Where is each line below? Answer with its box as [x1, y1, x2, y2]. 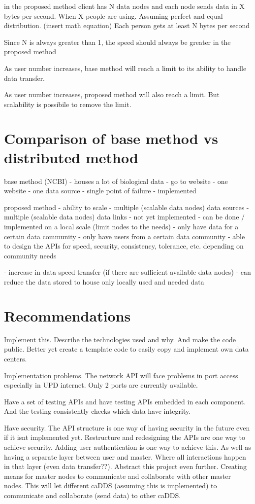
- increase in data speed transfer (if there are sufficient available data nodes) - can [4, 267, 251, 277]
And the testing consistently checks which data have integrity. [4, 406, 191, 416]
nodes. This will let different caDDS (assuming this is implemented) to [4, 480, 217, 491]
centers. [4, 353, 27, 363]
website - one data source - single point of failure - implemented [4, 185, 196, 196]
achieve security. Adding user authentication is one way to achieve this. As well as [4, 442, 251, 452]
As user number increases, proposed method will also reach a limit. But [4, 89, 220, 100]
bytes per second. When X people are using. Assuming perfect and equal [4, 10, 223, 21]
